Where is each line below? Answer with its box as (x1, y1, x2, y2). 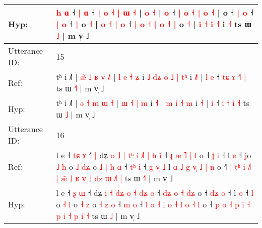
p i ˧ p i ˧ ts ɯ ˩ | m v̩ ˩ (56, 210, 140, 221)
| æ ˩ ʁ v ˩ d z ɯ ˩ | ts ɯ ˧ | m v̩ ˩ (56, 172, 173, 184)
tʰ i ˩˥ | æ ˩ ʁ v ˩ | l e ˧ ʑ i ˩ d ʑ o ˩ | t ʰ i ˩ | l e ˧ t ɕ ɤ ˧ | (56, 71, 246, 82)
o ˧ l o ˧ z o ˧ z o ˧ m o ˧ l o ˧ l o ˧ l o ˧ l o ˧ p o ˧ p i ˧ (56, 198, 250, 210)
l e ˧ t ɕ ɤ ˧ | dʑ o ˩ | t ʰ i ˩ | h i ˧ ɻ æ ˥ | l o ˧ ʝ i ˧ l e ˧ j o (56, 149, 251, 161)
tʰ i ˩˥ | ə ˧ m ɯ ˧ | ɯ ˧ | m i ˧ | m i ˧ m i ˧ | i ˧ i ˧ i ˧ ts (56, 97, 250, 108)
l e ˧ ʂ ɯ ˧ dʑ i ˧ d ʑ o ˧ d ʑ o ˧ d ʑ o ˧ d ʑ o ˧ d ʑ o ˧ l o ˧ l (56, 187, 254, 198)
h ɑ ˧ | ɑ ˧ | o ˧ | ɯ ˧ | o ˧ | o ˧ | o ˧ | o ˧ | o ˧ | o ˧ (56, 7, 253, 18)
